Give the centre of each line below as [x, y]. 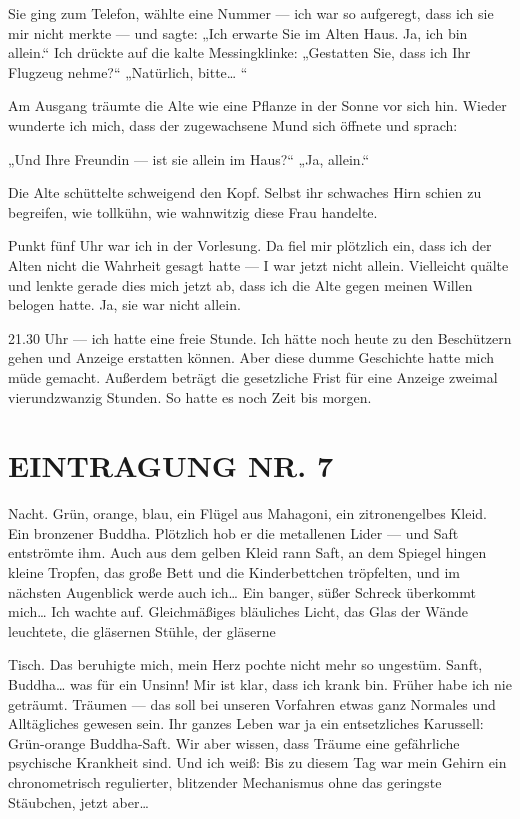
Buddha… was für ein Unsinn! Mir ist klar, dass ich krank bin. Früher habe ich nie [260, 683]
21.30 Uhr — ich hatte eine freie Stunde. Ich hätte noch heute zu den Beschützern [260, 337]
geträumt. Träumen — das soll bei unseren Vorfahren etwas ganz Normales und [252, 703]
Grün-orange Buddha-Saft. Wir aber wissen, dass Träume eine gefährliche [234, 742]
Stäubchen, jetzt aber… [78, 801]
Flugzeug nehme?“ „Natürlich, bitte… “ [128, 71]
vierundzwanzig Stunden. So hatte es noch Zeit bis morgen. [190, 396]
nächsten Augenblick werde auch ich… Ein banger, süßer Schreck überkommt [242, 591]
